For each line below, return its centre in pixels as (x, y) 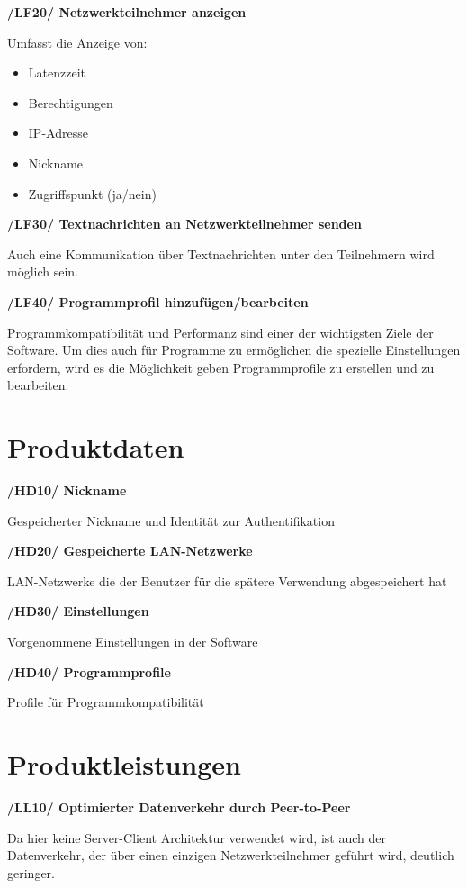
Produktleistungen (124, 763)
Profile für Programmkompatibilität (106, 702)
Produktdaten (96, 447)
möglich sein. (43, 272)
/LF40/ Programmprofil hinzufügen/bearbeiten (158, 301)
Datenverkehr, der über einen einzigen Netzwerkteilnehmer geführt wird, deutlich (231, 855)
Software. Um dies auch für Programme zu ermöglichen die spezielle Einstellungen (234, 350)
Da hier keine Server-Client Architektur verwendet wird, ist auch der (197, 837)
